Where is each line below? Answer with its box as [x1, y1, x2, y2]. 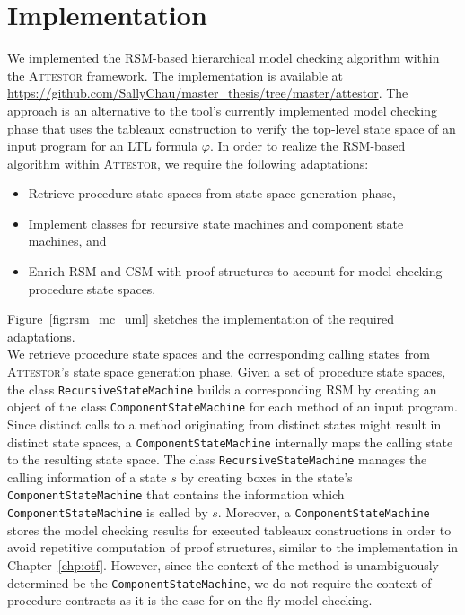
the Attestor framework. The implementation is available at [7, 65, 344, 84]
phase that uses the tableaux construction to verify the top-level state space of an [7, 118, 456, 137]
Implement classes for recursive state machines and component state [28, 213, 404, 232]
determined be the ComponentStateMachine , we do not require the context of [7, 573, 432, 592]
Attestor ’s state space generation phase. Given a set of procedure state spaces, [7, 362, 446, 381]
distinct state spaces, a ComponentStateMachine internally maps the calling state [7, 432, 453, 451]
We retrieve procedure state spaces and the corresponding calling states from [7, 344, 430, 363]
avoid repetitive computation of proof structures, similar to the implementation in [7, 538, 459, 557]
